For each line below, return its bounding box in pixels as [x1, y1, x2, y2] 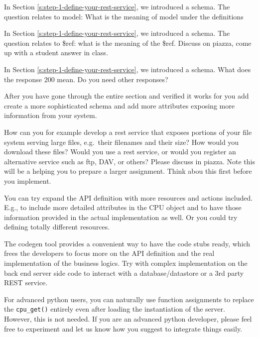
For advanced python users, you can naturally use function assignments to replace [4, 294, 254, 304]
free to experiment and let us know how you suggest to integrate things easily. [4, 323, 243, 334]
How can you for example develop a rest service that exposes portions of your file [4, 126, 252, 137]
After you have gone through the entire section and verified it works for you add [4, 91, 249, 101]
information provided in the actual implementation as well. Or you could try [4, 212, 238, 222]
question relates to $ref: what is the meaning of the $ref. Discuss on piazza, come [4, 37, 252, 48]
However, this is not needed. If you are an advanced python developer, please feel [4, 314, 252, 324]
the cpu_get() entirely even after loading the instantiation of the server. [4, 304, 225, 314]
